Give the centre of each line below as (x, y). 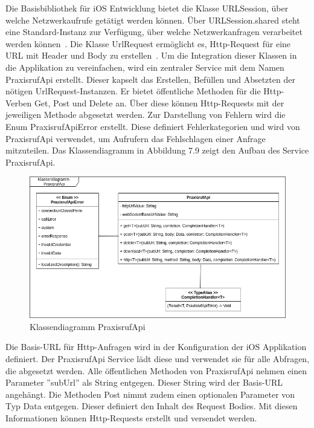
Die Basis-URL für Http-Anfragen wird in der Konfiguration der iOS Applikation (156, 347)
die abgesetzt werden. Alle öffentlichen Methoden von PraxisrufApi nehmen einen (156, 370)
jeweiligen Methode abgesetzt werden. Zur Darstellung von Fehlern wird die (146, 115)
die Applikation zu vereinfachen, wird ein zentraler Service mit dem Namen (145, 67)
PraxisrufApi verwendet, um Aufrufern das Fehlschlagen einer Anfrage (136, 138)
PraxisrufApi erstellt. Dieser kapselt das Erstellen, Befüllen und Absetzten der (150, 79)
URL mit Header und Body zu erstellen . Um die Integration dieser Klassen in (151, 55)
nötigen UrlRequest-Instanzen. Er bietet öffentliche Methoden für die (133, 91)
